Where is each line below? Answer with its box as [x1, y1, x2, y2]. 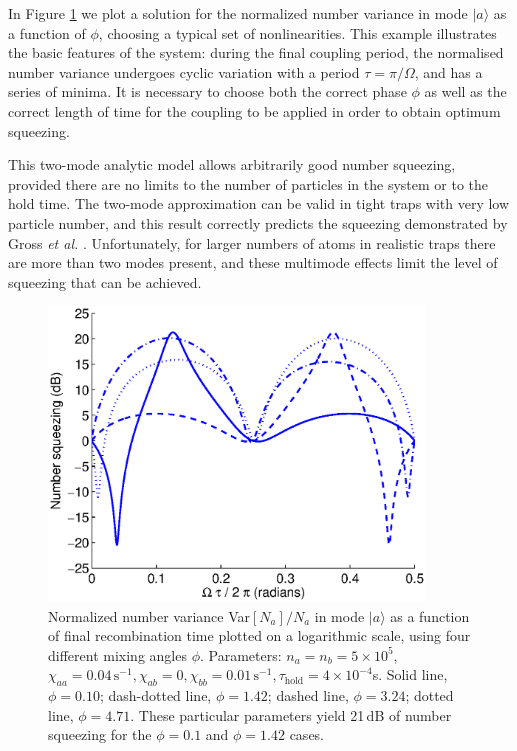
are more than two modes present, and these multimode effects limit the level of [8, 252, 498, 273]
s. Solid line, [372, 664, 448, 685]
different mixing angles [48, 644, 187, 665]
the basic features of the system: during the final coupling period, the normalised [8, 42, 504, 63]
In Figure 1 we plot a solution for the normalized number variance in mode [8, 3, 468, 23]
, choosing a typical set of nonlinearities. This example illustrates [98, 22, 497, 43]
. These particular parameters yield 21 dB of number [130, 704, 452, 725]
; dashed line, [267, 685, 349, 706]
